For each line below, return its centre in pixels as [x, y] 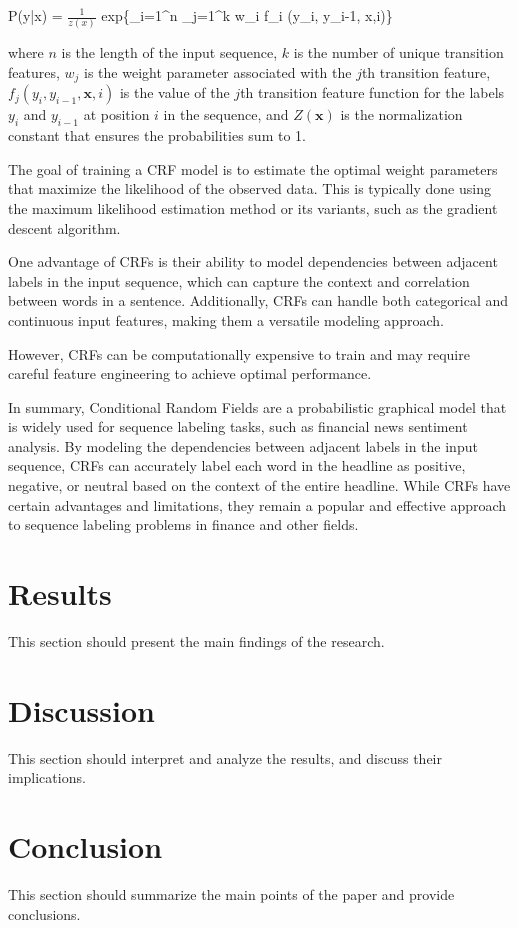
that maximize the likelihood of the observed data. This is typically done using [249, 188]
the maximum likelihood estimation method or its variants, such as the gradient [253, 207]
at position [116, 114]
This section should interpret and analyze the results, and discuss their [225, 757]
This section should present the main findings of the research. [196, 640]
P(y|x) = [35, 15]
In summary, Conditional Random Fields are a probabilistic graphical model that [257, 406]
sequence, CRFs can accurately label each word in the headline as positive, [237, 465]
